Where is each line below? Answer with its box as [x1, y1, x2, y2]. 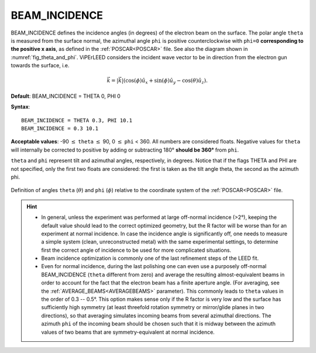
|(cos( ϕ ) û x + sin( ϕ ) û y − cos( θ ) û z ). [121, 77, 208, 85]
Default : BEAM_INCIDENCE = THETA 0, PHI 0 [11, 92, 121, 100]
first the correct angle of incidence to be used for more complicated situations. [41, 246, 231, 253]
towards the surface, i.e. [11, 62, 70, 69]
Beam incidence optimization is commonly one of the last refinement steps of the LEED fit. [41, 255, 259, 262]
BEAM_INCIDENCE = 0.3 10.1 [21, 125, 99, 132]
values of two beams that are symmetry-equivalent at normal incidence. [41, 328, 215, 335]
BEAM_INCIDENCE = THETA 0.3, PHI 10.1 [21, 117, 133, 124]
